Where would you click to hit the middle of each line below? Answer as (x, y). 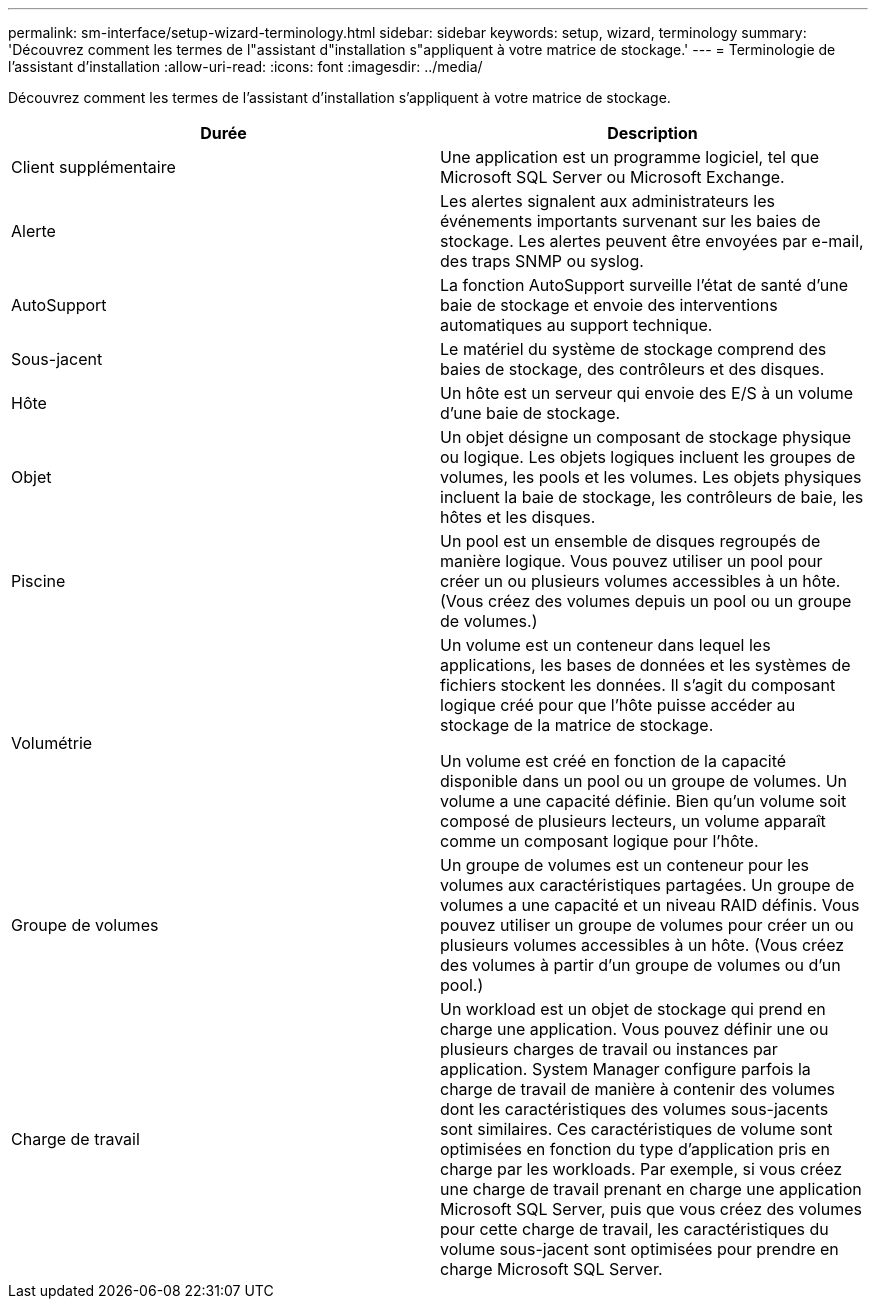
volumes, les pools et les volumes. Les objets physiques (651, 477)
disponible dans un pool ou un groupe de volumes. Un (643, 781)
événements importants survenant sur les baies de (630, 221)
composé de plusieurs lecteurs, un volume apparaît (633, 821)
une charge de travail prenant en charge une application (651, 1189)
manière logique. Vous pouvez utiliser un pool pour (631, 561)
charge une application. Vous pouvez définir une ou (634, 1029)
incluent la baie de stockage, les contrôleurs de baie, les (652, 497)
